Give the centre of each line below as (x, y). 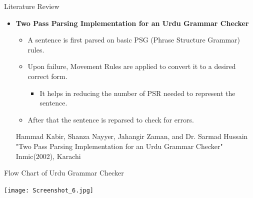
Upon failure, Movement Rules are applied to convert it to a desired (132, 66)
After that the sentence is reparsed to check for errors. (111, 119)
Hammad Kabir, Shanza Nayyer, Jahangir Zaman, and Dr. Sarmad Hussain (132, 136)
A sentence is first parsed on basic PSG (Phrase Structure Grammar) (134, 40)
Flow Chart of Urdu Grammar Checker (64, 173)
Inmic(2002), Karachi (48, 156)
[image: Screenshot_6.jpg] (49, 190)
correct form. (47, 76)
